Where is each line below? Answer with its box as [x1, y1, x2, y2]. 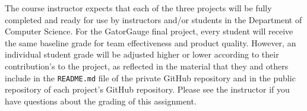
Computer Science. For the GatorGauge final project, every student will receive [5, 25, 293, 37]
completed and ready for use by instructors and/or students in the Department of [5, 13, 302, 26]
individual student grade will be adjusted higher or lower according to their [5, 48, 279, 61]
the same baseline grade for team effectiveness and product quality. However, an [5, 36, 296, 49]
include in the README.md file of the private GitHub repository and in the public [5, 71, 296, 84]
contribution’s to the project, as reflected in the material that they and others [5, 59, 289, 72]
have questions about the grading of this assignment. [5, 94, 197, 107]
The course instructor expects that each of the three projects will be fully [5, 2, 272, 14]
